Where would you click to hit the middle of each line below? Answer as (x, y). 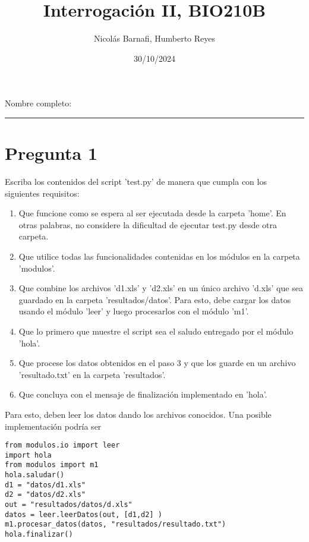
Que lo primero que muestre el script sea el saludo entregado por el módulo (156, 331)
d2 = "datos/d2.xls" (45, 495)
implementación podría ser (53, 426)
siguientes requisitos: (42, 193)
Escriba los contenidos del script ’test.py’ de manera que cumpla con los (136, 182)
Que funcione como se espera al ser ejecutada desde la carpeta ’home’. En (152, 213)
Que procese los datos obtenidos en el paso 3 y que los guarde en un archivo (157, 363)
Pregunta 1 (51, 153)
